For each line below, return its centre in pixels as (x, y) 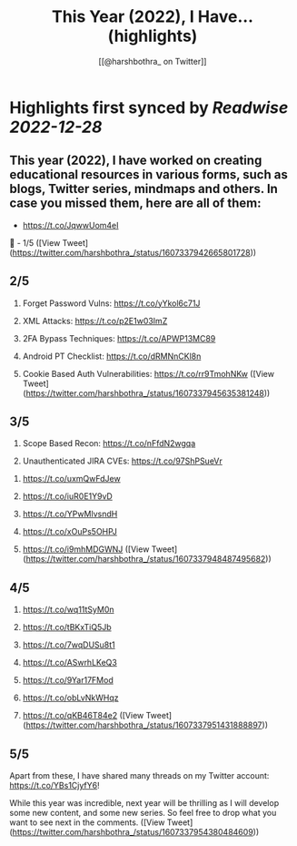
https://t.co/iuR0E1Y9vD (68, 496)
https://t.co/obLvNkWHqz (70, 698)
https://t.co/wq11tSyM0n (68, 610)
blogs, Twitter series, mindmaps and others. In (144, 189)
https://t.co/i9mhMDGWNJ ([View (86, 549)
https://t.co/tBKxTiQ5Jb (67, 627)
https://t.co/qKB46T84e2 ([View (83, 716)
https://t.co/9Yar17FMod (68, 680)
